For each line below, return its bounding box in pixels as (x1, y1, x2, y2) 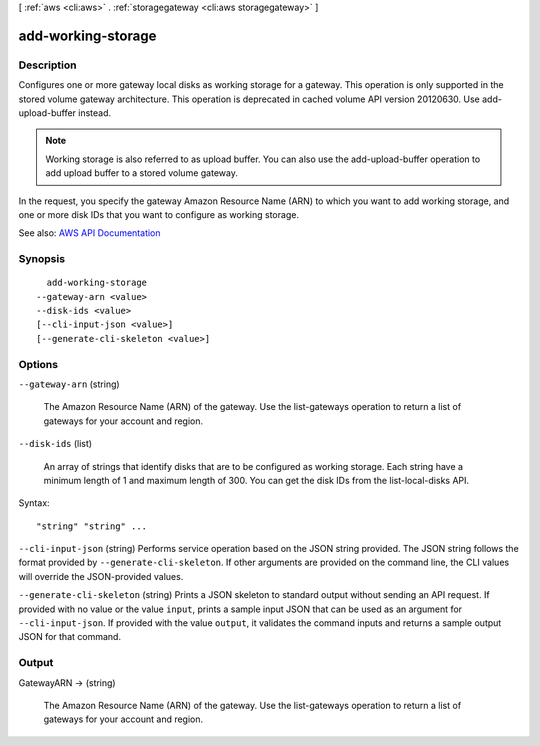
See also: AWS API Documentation (18, 227, 161, 239)
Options (18, 357, 59, 371)
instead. (78, 106, 112, 119)
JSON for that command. (18, 631, 122, 643)
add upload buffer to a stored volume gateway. (45, 167, 239, 179)
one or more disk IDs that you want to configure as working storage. (18, 208, 300, 220)
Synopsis (18, 252, 65, 266)
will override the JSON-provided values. (18, 570, 184, 582)
